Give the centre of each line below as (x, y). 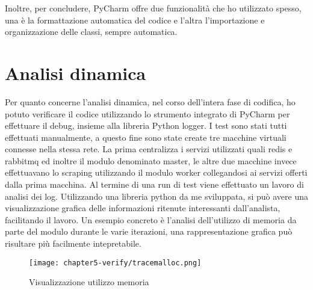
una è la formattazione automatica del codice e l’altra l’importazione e (135, 20)
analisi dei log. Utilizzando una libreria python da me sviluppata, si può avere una (157, 196)
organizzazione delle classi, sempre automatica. (91, 32)
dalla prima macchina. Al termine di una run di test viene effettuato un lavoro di (154, 184)
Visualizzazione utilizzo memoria (89, 282)
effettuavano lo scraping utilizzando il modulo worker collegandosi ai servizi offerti (156, 172)
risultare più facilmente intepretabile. (73, 243)
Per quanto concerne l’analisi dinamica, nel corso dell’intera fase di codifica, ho (150, 101)
